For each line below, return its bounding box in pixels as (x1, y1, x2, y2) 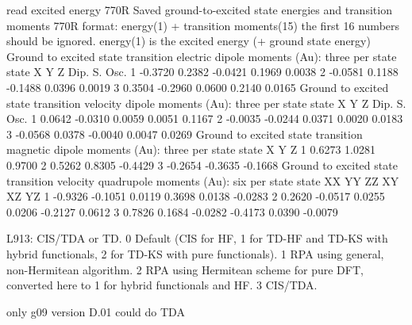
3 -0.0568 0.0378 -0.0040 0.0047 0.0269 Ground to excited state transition (6, 125, 363, 142)
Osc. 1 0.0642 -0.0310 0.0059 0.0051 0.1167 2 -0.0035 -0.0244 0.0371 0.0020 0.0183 (6, 110, 403, 127)
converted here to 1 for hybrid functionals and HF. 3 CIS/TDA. (6, 277, 318, 293)
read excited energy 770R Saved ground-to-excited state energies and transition (6, 2, 392, 17)
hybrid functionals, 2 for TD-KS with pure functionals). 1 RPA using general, (6, 245, 384, 262)
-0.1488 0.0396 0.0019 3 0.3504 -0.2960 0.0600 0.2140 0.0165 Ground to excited (6, 78, 389, 95)
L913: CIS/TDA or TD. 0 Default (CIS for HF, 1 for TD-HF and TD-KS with (6, 230, 388, 247)
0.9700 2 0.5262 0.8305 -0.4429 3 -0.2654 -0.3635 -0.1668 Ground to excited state (6, 156, 398, 173)
